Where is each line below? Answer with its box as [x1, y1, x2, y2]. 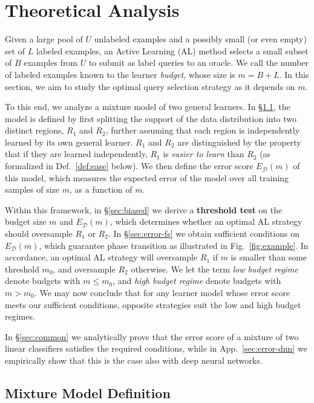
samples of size [5, 183, 60, 196]
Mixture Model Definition [5, 383, 171, 402]
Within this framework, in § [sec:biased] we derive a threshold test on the [5, 203, 283, 216]
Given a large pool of [5, 33, 83, 45]
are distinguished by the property [177, 135, 301, 148]
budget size [5, 215, 47, 228]
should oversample [5, 227, 73, 240]
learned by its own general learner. [5, 135, 133, 148]
